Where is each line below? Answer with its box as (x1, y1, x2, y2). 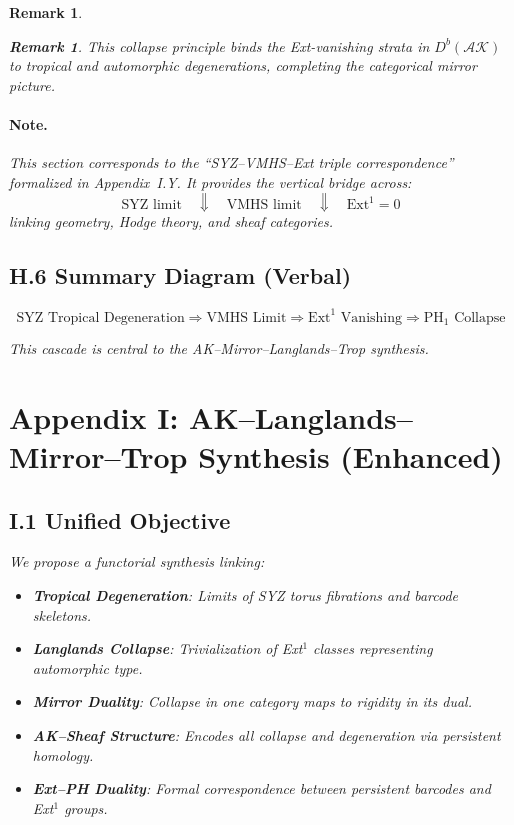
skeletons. (32, 604, 92, 625)
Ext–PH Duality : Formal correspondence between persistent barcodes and (32, 778, 491, 799)
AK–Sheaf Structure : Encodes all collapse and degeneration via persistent (32, 725, 501, 746)
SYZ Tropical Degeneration (16, 310, 185, 325)
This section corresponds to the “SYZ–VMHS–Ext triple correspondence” (9, 152, 454, 173)
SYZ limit (121, 198, 182, 213)
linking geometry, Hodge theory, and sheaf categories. (9, 211, 334, 232)
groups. (64, 797, 108, 818)
